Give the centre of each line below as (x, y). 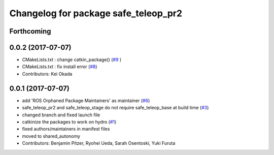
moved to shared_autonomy (51, 136)
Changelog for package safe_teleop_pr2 (96, 13)
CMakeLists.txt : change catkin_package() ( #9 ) (72, 60)
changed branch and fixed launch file (61, 115)
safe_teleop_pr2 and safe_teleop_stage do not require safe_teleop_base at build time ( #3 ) (115, 108)
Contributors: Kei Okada (47, 74)
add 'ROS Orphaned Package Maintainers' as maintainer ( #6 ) (86, 100)
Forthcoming (30, 31)
